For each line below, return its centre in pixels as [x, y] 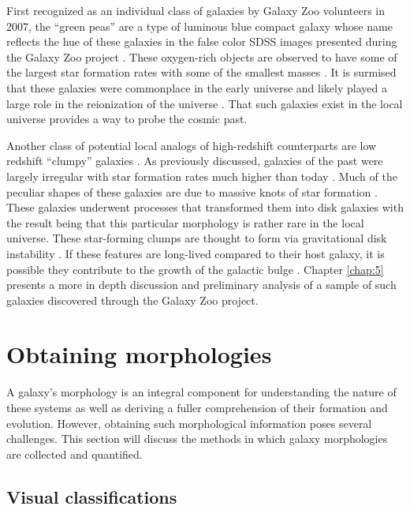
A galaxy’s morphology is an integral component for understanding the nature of [201, 392]
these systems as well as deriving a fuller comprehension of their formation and [197, 407]
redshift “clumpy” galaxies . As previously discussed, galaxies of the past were [195, 161]
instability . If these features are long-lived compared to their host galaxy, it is [196, 253]
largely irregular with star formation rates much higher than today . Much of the [202, 176]
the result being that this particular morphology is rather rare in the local [185, 222]
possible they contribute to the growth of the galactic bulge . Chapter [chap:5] [195, 269]
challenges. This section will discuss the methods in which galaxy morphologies [197, 439]
